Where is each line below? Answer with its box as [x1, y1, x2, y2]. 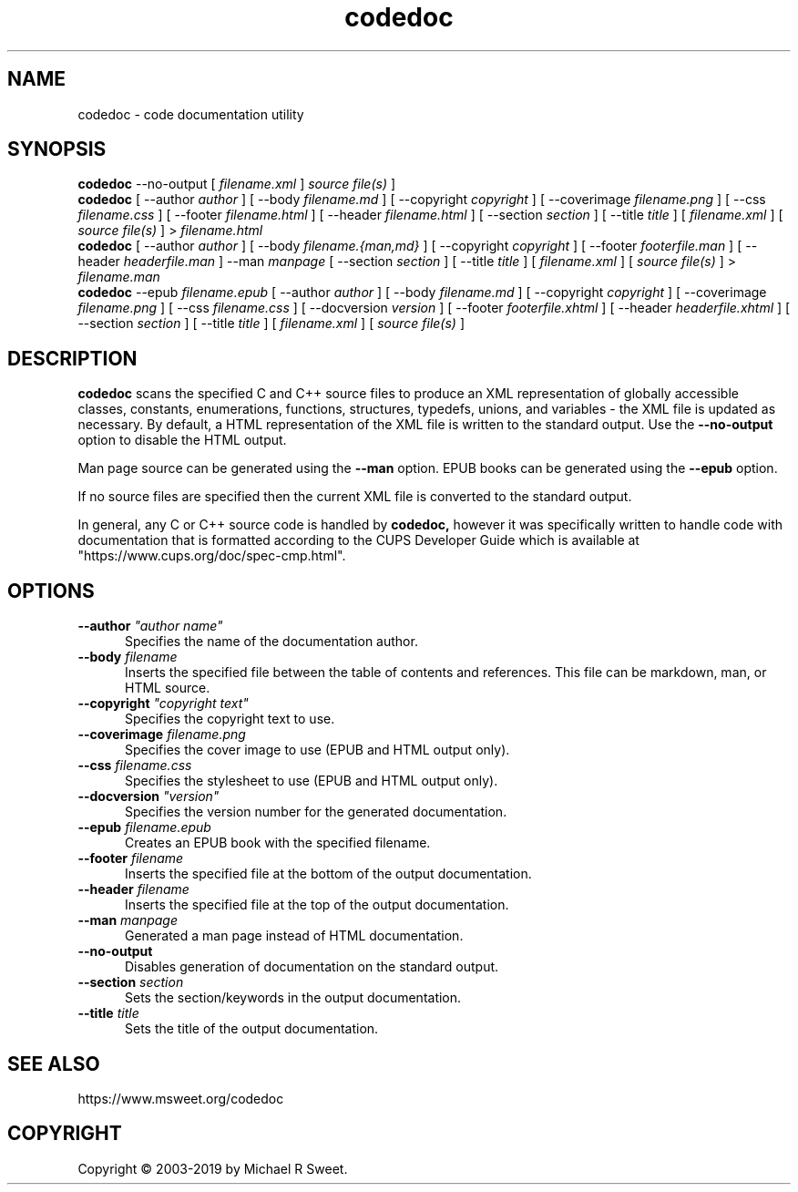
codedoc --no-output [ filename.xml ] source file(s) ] [77, 176, 396, 192]
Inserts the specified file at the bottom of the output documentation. [125, 866, 532, 882]
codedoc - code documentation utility [77, 106, 304, 122]
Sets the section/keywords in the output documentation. [125, 990, 462, 1006]
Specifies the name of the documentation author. [125, 633, 418, 650]
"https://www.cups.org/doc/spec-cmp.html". [77, 548, 346, 564]
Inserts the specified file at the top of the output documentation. [125, 897, 509, 913]
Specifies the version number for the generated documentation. [125, 804, 507, 820]
